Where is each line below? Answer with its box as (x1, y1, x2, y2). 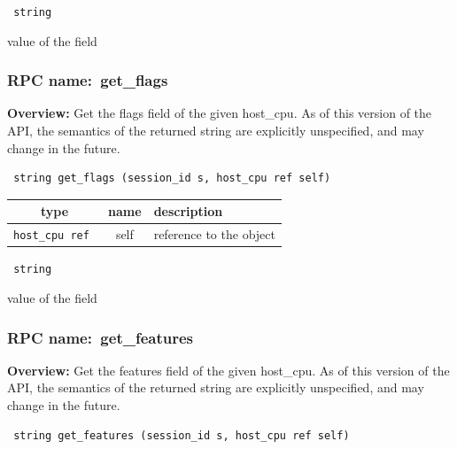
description (153, 202, 223, 221)
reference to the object (153, 225, 275, 244)
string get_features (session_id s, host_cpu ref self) (13, 429, 350, 442)
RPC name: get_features (7, 326, 193, 348)
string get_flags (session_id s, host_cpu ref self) (13, 172, 331, 185)
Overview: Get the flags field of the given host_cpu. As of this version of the (7, 104, 432, 122)
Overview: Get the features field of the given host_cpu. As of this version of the (7, 360, 450, 379)
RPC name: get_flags (7, 69, 168, 91)
